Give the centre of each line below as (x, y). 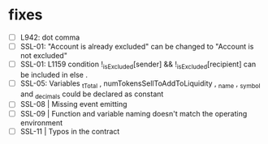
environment (41, 122)
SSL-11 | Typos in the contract (70, 131)
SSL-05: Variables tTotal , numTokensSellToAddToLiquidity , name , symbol (140, 84)
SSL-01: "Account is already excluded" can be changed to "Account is (137, 47)
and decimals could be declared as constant (92, 95)
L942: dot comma (50, 37)
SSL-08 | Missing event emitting (73, 104)
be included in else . (54, 74)
